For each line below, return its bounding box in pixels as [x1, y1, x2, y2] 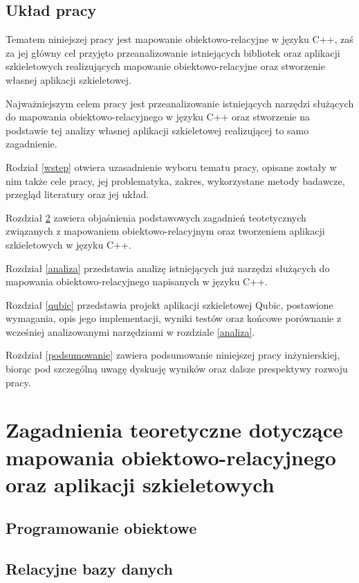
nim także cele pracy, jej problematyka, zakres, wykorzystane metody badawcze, [6, 173, 345, 188]
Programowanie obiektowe [6, 517, 197, 539]
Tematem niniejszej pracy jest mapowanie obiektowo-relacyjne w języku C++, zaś [6, 32, 353, 46]
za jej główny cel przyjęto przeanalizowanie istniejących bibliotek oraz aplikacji [6, 45, 340, 60]
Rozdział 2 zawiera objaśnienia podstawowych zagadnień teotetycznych [6, 210, 306, 224]
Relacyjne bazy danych [6, 558, 173, 580]
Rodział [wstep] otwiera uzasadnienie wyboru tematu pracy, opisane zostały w [6, 159, 337, 174]
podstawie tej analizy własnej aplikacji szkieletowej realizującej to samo [6, 123, 309, 137]
